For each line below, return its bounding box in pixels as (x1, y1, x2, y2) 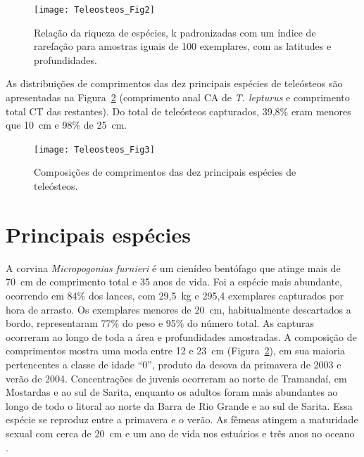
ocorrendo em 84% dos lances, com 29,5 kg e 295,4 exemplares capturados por (6, 288, 344, 302)
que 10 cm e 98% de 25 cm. (6, 117, 127, 132)
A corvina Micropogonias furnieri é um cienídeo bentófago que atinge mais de (6, 260, 341, 275)
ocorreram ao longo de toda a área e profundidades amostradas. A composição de (6, 329, 357, 344)
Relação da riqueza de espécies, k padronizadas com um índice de (34, 25, 316, 39)
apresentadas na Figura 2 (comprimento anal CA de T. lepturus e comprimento (6, 90, 350, 105)
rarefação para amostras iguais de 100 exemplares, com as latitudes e (34, 39, 332, 53)
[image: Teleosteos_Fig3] (34, 144, 155, 155)
